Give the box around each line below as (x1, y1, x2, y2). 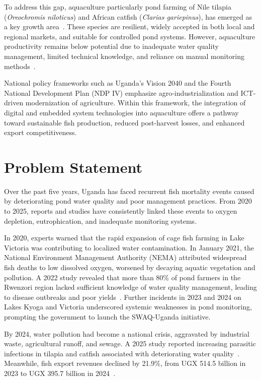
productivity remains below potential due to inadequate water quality (4, 41, 219, 51)
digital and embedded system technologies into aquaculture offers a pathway (4, 107, 239, 117)
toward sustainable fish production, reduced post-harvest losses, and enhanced (4, 117, 245, 128)
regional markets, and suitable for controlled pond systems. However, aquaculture (4, 31, 255, 41)
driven (4, 97, 24, 108)
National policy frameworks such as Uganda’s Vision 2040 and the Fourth (4, 78, 231, 88)
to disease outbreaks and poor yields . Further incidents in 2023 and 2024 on (4, 291, 241, 302)
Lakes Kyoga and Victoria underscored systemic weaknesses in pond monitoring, (4, 301, 252, 312)
